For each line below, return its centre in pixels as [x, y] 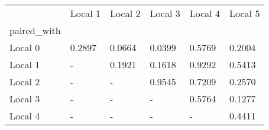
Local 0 [25, 47]
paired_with [35, 30]
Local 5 [245, 13]
